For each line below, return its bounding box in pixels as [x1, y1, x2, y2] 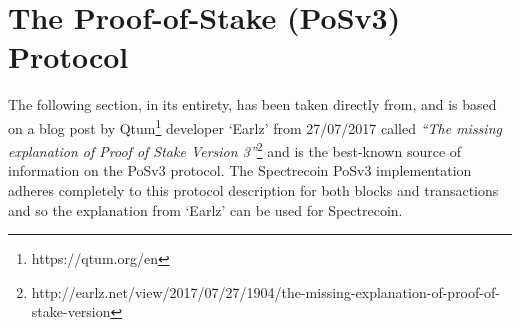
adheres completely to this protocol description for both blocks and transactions [8, 180, 499, 200]
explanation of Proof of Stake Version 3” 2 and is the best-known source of [8, 138, 462, 161]
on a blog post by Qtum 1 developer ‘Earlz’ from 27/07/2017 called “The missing [8, 114, 502, 138]
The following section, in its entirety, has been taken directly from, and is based [8, 94, 497, 115]
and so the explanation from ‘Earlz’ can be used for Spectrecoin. [8, 199, 403, 220]
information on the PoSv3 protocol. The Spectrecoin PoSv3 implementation [8, 160, 472, 181]
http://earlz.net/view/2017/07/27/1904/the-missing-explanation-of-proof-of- [31, 281, 500, 302]
